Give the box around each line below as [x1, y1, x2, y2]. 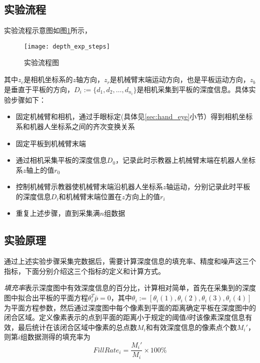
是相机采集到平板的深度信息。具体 [136, 84, 249, 94]
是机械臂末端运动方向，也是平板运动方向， [109, 74, 250, 85]
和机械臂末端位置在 [58, 191, 122, 201]
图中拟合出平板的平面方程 [4, 292, 88, 303]
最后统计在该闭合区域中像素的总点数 [17, 321, 137, 332]
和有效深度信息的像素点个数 [145, 321, 237, 332]
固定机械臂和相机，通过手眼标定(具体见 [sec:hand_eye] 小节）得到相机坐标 [15, 111, 253, 122]
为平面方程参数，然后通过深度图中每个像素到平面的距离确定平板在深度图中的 [4, 302, 256, 312]
